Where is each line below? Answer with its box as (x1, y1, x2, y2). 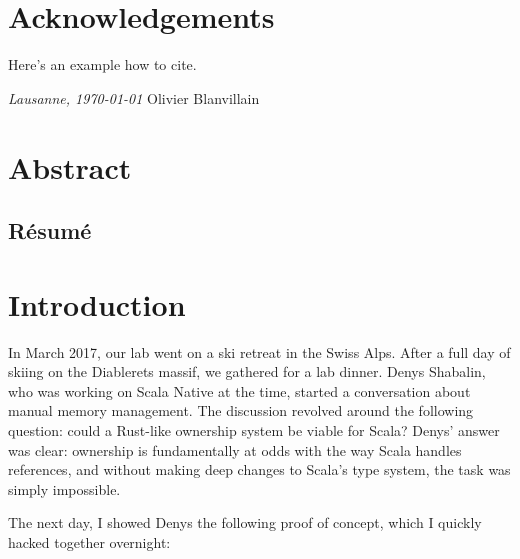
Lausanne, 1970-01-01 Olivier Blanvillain (8, 87, 260, 108)
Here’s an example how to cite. (8, 54, 197, 75)
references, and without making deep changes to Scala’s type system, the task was (8, 459, 511, 480)
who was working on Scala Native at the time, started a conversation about (8, 380, 471, 401)
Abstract (8, 146, 132, 187)
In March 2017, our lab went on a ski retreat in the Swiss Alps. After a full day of (8, 341, 511, 362)
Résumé (8, 215, 92, 246)
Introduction (8, 283, 186, 324)
